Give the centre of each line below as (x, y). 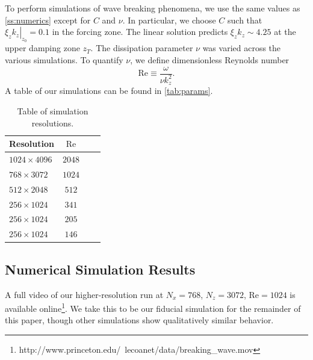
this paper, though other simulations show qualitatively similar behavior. (139, 320)
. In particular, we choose (169, 20)
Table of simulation (53, 111)
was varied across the (242, 48)
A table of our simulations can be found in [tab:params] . (109, 91)
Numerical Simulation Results (100, 269)
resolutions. (53, 123)
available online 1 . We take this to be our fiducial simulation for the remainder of (153, 307)
